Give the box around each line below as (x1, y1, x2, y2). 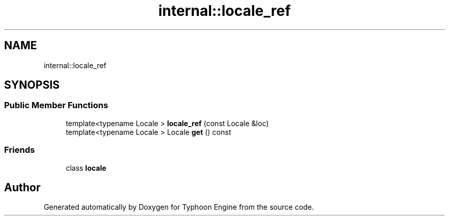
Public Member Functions (4, 100, 108, 111)
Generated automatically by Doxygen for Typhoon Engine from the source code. (44, 203, 314, 212)
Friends (4, 145, 35, 155)
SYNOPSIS (4, 78, 60, 92)
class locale (66, 163, 107, 172)
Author (4, 181, 40, 194)
